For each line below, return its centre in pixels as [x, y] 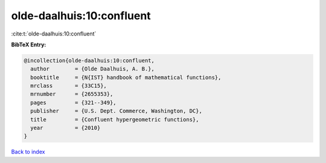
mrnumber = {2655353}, [72, 94]
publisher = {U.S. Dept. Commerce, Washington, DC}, [116, 111]
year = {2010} [66, 128]
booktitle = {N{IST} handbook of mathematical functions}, [126, 77]
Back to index [28, 152]
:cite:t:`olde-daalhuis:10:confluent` [54, 34]
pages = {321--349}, [74, 103]
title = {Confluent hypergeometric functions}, [115, 119]
